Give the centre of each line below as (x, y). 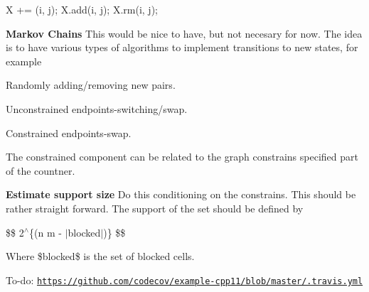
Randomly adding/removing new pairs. (91, 85)
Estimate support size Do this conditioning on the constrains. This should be (181, 194)
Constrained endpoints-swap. (69, 133)
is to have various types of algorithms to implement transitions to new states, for (182, 47)
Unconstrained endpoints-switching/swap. (97, 108)
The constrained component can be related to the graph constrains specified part (182, 157)
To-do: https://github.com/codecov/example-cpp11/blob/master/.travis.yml (184, 280)
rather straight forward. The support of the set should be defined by (155, 208)
